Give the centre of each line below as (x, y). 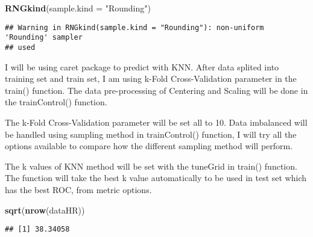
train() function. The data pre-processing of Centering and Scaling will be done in (156, 90)
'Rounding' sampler (44, 38)
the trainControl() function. (56, 102)
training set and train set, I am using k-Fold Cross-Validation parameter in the (151, 78)
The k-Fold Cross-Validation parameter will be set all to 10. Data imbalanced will (156, 122)
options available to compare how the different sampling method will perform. (149, 146)
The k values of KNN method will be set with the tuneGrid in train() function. (151, 166)
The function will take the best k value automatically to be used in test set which (156, 178)
